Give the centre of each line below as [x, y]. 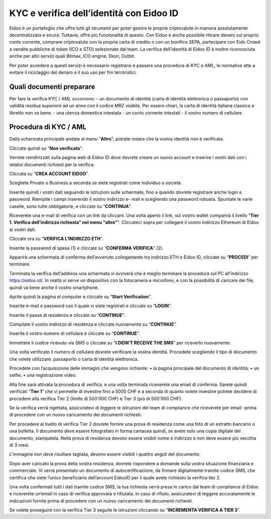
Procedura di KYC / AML [48, 127]
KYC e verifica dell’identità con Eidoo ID [94, 13]
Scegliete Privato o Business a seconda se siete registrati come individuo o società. [96, 183]
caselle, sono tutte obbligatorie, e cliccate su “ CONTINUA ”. [71, 206]
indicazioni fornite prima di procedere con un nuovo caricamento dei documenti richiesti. [101, 501]
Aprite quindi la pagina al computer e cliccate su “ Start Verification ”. [80, 297]
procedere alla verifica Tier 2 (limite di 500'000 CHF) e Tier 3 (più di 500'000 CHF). [96, 399]
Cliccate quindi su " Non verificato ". [46, 148]
